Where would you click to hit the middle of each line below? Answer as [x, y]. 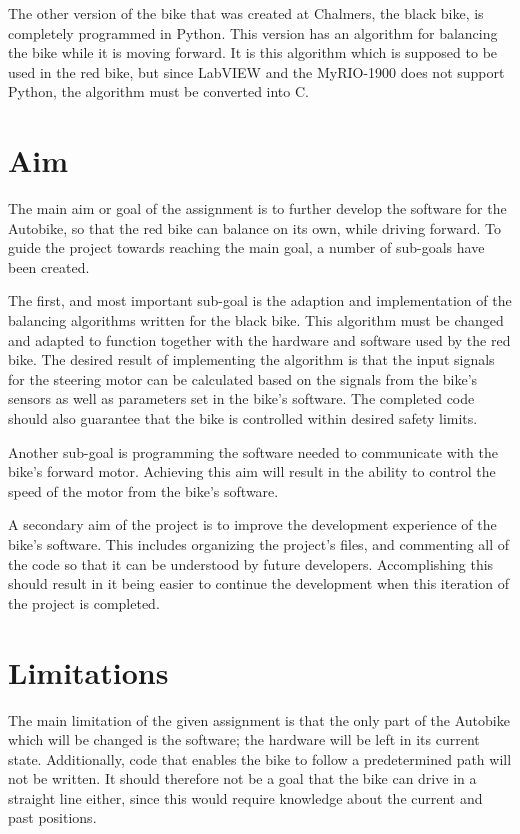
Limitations [88, 671]
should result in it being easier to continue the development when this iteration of [258, 583]
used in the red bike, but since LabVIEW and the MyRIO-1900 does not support [256, 71]
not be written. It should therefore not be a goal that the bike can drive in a [242, 778]
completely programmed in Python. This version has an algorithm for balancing [253, 32]
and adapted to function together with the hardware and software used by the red [259, 339]
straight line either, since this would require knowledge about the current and [245, 797]
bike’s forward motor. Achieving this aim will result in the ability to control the [252, 471]
